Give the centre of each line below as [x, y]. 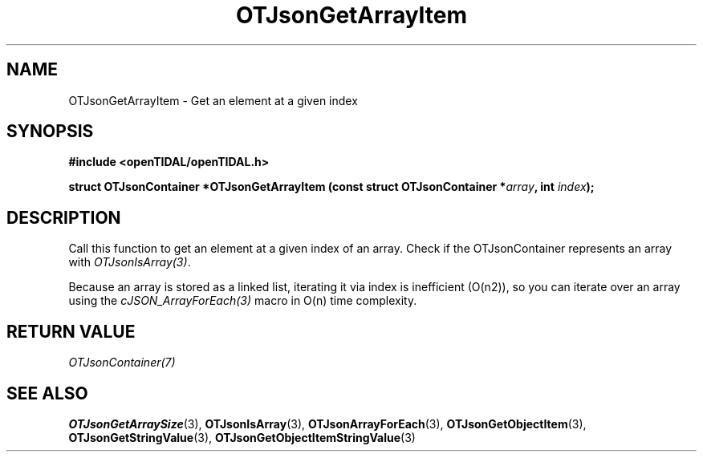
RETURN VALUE [71, 331]
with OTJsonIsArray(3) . [130, 262]
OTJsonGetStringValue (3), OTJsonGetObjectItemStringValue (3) [242, 437]
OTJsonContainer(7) [122, 363]
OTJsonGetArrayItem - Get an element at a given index [213, 100]
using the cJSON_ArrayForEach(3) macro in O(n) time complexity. [243, 301]
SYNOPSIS [50, 132]
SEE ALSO [47, 393]
